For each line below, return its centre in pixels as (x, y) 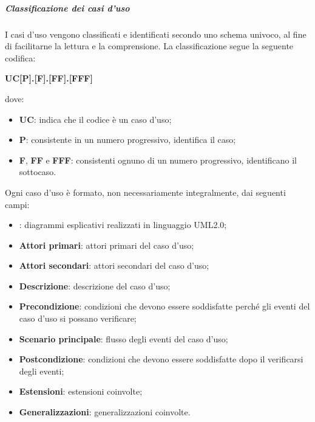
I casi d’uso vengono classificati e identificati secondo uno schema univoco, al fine (156, 34)
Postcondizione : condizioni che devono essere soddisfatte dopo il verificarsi (161, 359)
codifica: (20, 57)
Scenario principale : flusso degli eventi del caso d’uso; (124, 338)
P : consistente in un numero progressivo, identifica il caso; (127, 140)
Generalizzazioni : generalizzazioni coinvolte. (105, 412)
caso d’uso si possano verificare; (78, 318)
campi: (17, 204)
